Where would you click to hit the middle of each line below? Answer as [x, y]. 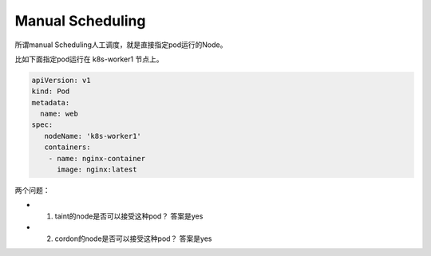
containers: [67, 147]
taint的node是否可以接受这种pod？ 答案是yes [129, 216]
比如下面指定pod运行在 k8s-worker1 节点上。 [89, 59]
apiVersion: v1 [61, 80]
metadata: [51, 102]
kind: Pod [51, 91]
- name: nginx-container [97, 158]
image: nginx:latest [97, 170]
